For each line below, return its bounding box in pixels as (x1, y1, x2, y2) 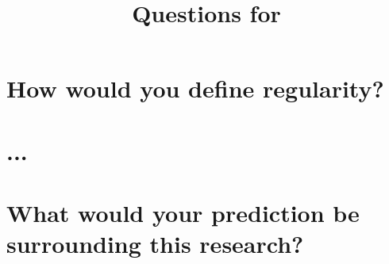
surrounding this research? (6, 228, 304, 260)
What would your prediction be (6, 197, 360, 229)
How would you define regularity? (6, 72, 384, 105)
